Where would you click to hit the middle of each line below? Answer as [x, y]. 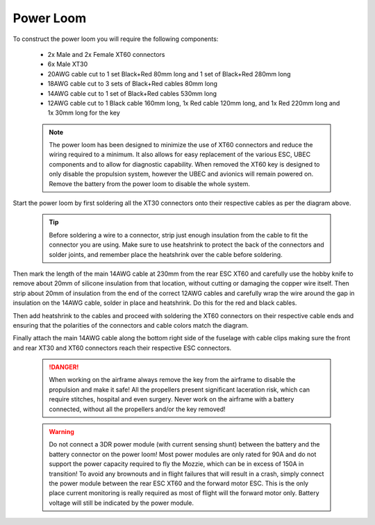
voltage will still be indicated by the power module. [122, 503]
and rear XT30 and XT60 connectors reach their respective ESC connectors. [122, 348]
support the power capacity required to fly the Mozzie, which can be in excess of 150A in [176, 464]
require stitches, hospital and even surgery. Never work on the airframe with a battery [172, 399]
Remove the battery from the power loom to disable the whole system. [149, 183]
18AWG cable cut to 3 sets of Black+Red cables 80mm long [133, 84]
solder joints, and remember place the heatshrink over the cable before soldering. [166, 254]
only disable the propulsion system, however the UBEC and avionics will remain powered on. [181, 174]
